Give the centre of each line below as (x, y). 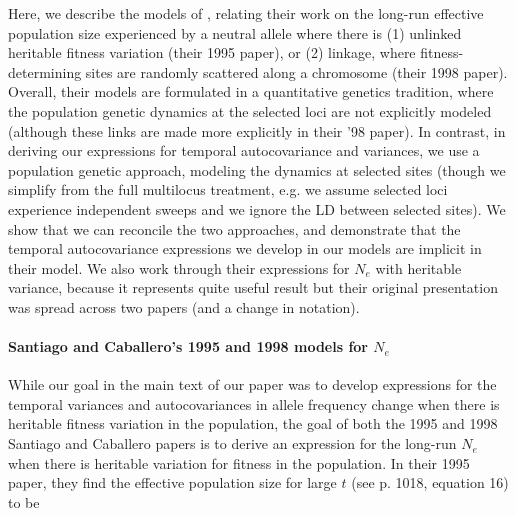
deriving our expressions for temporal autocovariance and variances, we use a (244, 150)
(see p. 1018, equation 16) (430, 482)
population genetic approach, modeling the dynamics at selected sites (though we (257, 169)
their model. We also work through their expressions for (179, 267)
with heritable (418, 267)
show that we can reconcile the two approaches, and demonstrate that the (234, 228)
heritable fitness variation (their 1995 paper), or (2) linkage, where (212, 52)
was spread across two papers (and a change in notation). (184, 306)
